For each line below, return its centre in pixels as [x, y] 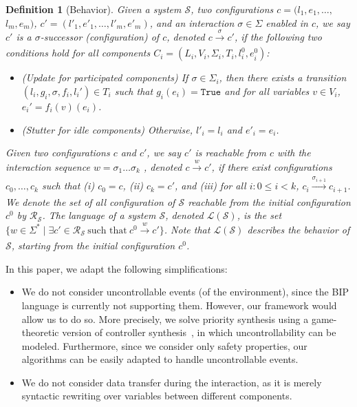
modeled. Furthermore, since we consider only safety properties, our [164, 345]
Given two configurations [58, 153]
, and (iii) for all [210, 186]
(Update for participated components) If [105, 77]
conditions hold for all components [78, 53]
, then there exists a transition [283, 77]
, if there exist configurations [272, 166]
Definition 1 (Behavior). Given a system [94, 9]
